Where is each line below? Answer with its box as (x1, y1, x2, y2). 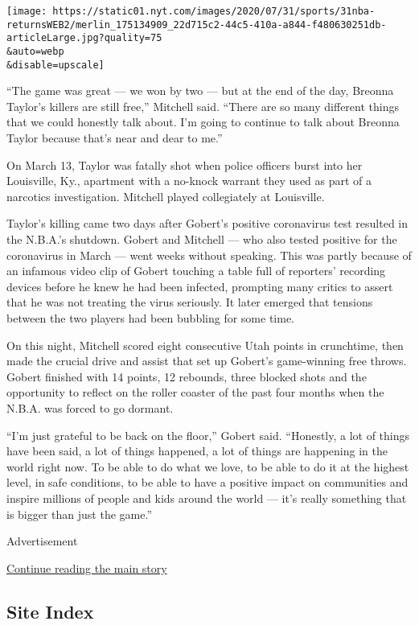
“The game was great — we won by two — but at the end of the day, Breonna (6, 82, 394, 99)
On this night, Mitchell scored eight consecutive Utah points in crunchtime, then (6, 336, 404, 353)
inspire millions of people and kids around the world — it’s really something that (6, 489, 407, 506)
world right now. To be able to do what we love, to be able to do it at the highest (6, 458, 409, 475)
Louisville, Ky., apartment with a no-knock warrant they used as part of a (6, 172, 372, 189)
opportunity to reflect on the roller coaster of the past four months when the (6, 384, 384, 401)
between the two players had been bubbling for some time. (6, 310, 294, 326)
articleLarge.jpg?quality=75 (6, 32, 162, 44)
